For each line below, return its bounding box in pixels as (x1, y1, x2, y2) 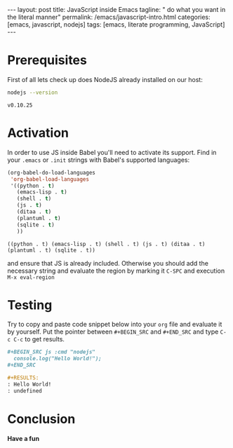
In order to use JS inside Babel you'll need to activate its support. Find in (7, 148, 217, 156)
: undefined (7, 387, 42, 394)
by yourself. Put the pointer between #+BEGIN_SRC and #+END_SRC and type (7, 327, 219, 336)
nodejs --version (7, 89, 58, 96)
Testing (7, 297, 53, 313)
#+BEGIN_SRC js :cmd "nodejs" (7, 348, 96, 355)
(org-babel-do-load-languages (7, 169, 96, 176)
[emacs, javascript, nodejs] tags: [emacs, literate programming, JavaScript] (7, 20, 225, 29)
